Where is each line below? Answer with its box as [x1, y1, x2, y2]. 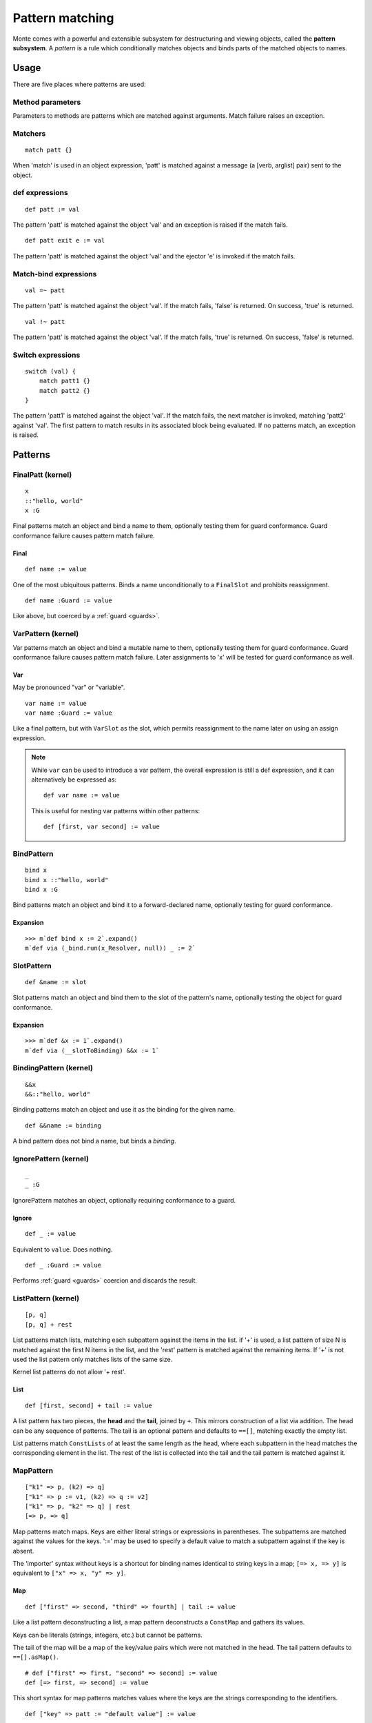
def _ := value [25, 1230, 76, 1238]
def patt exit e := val [25, 236, 105, 245]
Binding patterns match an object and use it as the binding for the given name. [12, 1105, 236, 1114]
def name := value [25, 565, 87, 573]
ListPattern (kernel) [12, 1294, 79, 1303]
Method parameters [12, 97, 81, 107]
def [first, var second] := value [43, 823, 160, 830]
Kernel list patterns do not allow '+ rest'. [12, 1368, 126, 1376]
